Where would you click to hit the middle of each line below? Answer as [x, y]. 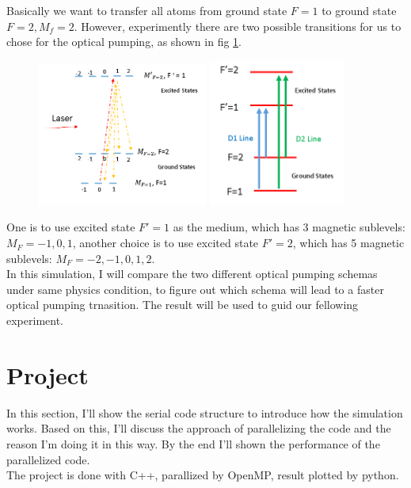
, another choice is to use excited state [166, 243]
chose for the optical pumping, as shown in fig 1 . [124, 42]
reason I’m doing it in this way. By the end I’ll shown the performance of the [193, 443]
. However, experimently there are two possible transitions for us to [238, 26]
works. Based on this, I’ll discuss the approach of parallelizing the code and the [199, 428]
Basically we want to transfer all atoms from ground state [147, 10]
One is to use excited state [71, 227]
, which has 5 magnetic [348, 243]
